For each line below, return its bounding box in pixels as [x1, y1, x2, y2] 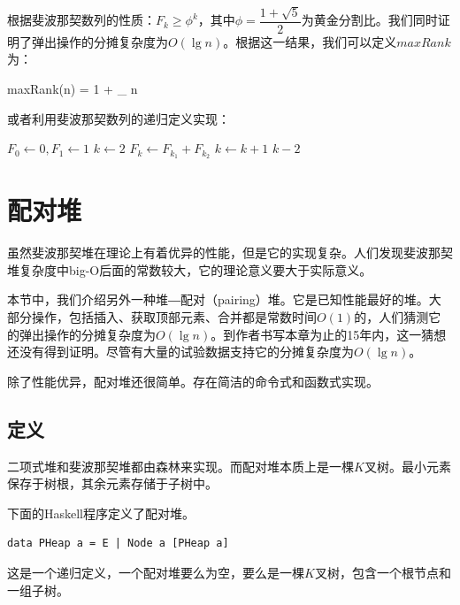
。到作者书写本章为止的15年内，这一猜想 [211, 325, 447, 343]
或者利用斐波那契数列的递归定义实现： [7, 109, 230, 127]
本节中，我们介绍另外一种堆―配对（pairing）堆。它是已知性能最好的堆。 [7, 290, 429, 309]
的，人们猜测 [354, 307, 429, 325]
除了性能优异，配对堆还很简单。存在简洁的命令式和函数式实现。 [7, 371, 379, 390]
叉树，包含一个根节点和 [314, 563, 451, 581]
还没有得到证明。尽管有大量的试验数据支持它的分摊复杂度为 [7, 342, 354, 361]
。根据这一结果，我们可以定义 [223, 32, 397, 50]
